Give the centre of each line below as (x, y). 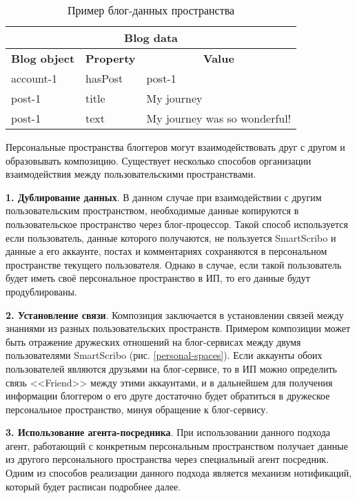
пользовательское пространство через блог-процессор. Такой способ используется (177, 224)
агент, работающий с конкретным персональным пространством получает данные (177, 445)
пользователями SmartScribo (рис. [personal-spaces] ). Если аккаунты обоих (164, 355)
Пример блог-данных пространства (151, 10)
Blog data (151, 38)
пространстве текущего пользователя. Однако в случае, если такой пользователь (174, 264)
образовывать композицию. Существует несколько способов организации (159, 160)
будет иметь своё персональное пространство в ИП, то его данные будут (158, 278)
